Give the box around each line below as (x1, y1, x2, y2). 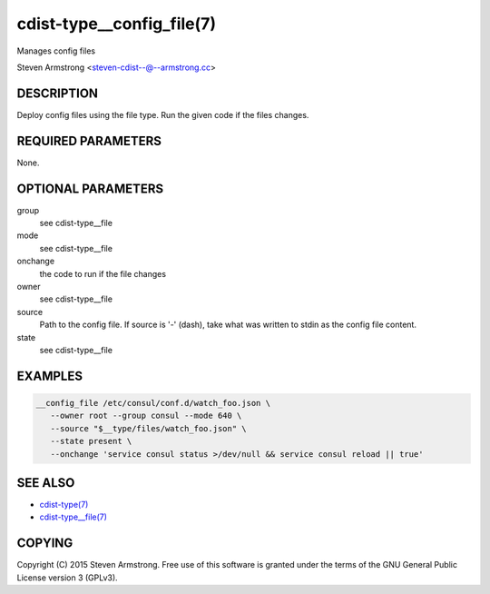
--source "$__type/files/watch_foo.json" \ (50, 423, 247, 433)
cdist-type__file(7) (39, 511, 108, 522)
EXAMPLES (16, 368, 83, 383)
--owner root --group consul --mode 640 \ (50, 411, 242, 421)
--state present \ (50, 436, 132, 447)
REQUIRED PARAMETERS (16, 133, 162, 149)
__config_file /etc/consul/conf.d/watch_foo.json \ (35, 398, 271, 408)
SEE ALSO (16, 475, 75, 490)
